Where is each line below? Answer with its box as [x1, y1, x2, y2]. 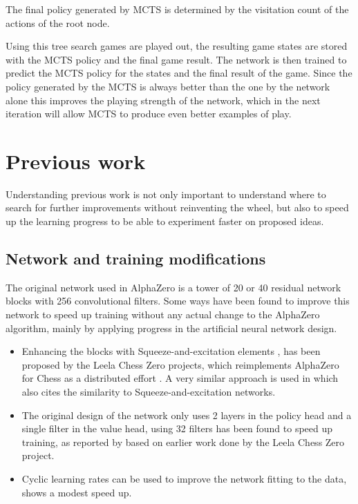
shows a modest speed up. [21, 485, 132, 499]
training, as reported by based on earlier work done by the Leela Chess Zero [21, 434, 345, 449]
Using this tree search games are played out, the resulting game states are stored [6, 39, 348, 53]
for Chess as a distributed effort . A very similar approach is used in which [21, 371, 339, 385]
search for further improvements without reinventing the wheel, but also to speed [6, 200, 349, 215]
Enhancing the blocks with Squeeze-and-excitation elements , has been [21, 344, 321, 358]
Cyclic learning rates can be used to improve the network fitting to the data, [21, 471, 347, 485]
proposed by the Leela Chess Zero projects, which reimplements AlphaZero [21, 357, 339, 371]
